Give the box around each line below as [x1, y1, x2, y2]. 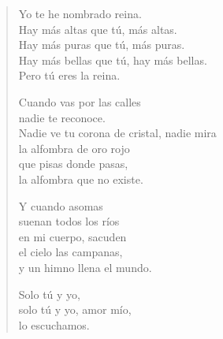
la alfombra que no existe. [18, 170, 143, 187]
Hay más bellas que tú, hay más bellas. [18, 51, 207, 68]
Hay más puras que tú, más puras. [18, 36, 185, 53]
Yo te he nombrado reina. [18, 6, 142, 21]
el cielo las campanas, [18, 244, 123, 260]
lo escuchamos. [18, 316, 90, 333]
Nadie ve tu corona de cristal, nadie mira [18, 125, 217, 141]
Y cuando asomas [18, 197, 103, 214]
